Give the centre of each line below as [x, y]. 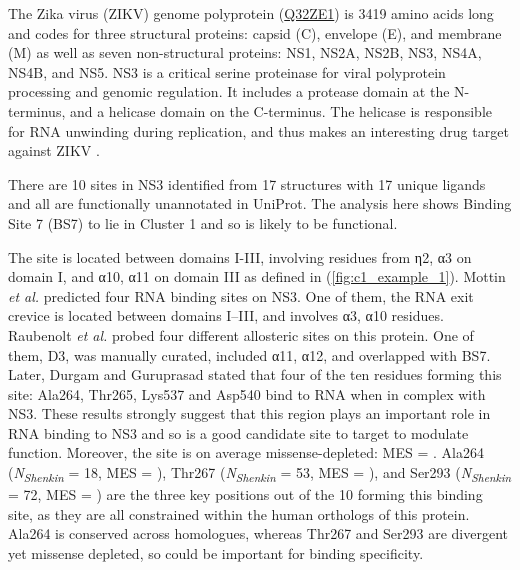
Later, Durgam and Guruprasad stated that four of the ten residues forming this [255, 374]
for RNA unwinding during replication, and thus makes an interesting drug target [258, 130]
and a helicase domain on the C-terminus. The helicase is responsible [281, 110]
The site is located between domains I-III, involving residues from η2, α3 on [240, 256]
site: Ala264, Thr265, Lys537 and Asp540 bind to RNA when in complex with [247, 393]
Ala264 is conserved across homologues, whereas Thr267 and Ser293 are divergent [258, 533]
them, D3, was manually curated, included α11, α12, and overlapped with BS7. [249, 354]
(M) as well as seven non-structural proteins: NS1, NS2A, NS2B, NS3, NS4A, [245, 52]
